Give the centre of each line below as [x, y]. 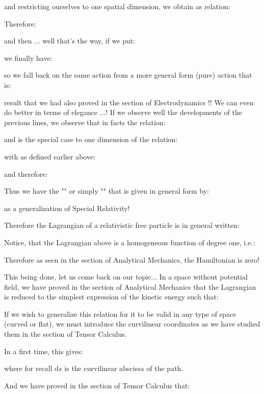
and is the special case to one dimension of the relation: [91, 139]
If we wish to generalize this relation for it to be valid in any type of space [120, 314]
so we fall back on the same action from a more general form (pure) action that [128, 75]
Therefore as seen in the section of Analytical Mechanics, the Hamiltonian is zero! [132, 259]
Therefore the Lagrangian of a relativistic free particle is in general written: [122, 225]
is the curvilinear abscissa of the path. [124, 368]
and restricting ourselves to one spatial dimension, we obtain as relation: [117, 6]
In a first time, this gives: [44, 351]
